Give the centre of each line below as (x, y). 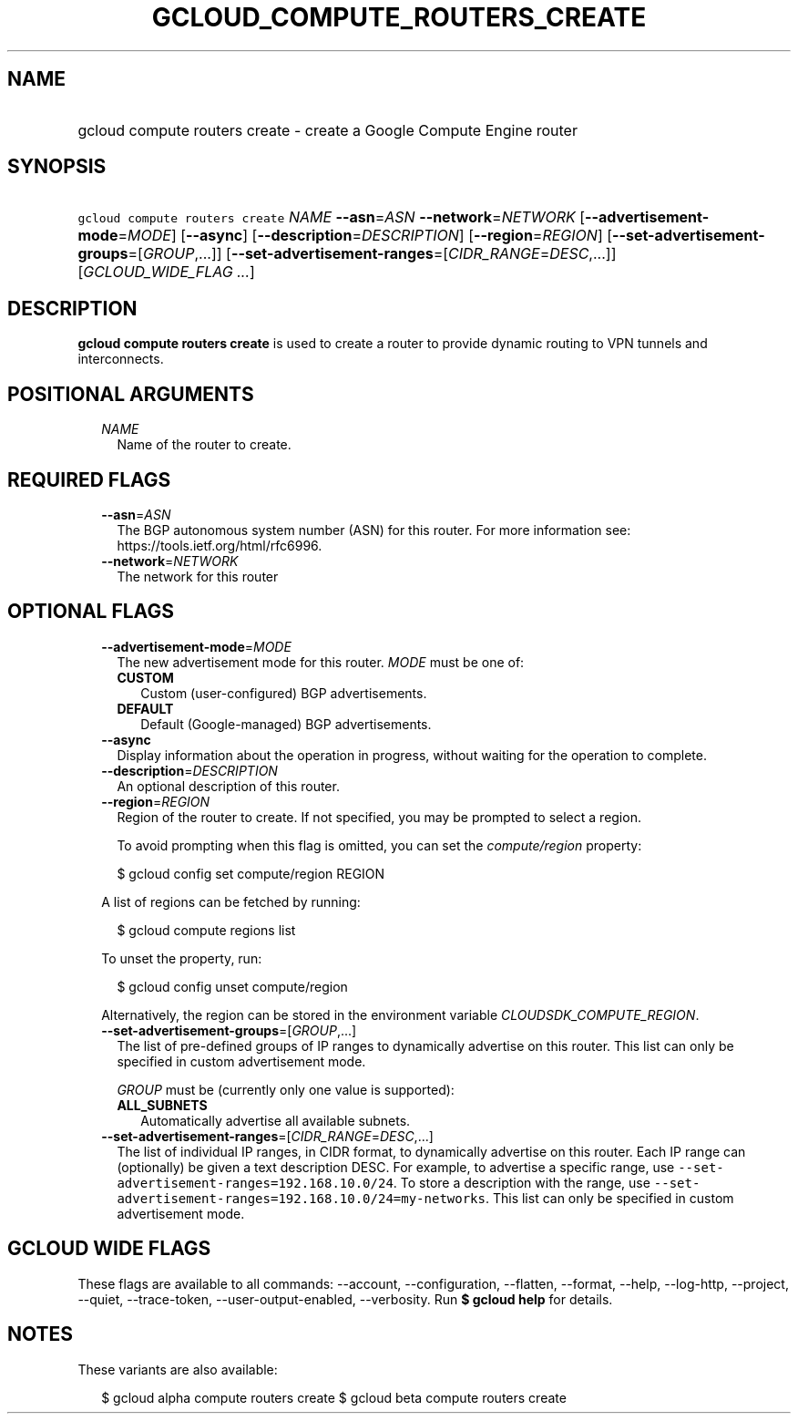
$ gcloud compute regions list (206, 930)
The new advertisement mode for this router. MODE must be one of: (321, 662)
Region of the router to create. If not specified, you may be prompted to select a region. (379, 817)
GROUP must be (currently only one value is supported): (286, 1089)
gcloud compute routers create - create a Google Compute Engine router (327, 130)
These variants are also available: (178, 1369)
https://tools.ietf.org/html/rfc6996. (220, 545)
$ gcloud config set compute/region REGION (251, 873)
